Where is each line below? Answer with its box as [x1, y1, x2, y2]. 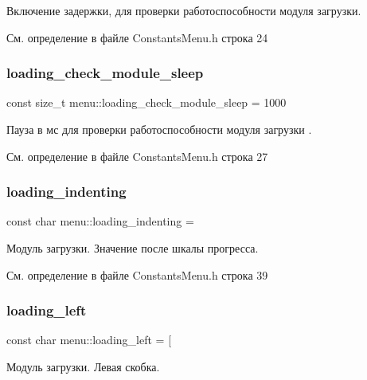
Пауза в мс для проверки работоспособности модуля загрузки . [6, 121, 312, 137]
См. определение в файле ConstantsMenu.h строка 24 [6, 29, 268, 45]
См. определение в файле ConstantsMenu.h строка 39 [6, 266, 268, 283]
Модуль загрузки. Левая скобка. [6, 358, 160, 374]
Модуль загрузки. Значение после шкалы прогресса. [6, 240, 259, 256]
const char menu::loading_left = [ [6, 331, 172, 348]
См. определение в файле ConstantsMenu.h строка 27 [6, 147, 268, 164]
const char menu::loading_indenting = [6, 213, 194, 229]
